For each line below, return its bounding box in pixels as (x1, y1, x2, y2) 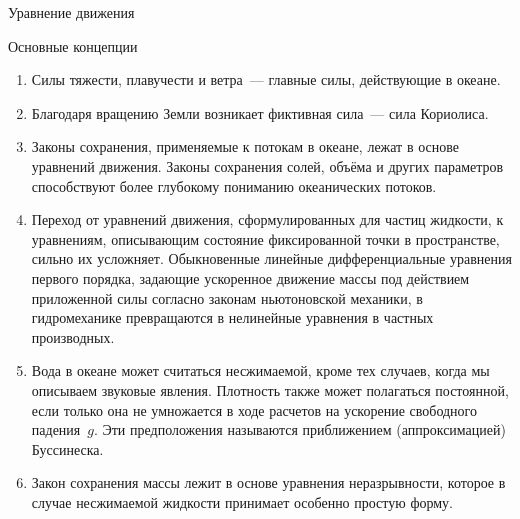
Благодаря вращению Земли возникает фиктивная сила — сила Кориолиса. (31, 102, 489, 123)
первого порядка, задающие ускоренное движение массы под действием (31, 267, 470, 288)
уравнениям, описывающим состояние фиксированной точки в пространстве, (31, 228, 500, 249)
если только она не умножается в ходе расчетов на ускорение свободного (31, 399, 477, 420)
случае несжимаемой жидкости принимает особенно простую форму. (31, 491, 454, 512)
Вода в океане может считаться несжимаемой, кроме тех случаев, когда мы (31, 360, 490, 381)
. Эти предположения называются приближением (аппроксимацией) (93, 419, 506, 440)
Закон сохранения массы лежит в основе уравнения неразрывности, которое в (31, 472, 506, 493)
